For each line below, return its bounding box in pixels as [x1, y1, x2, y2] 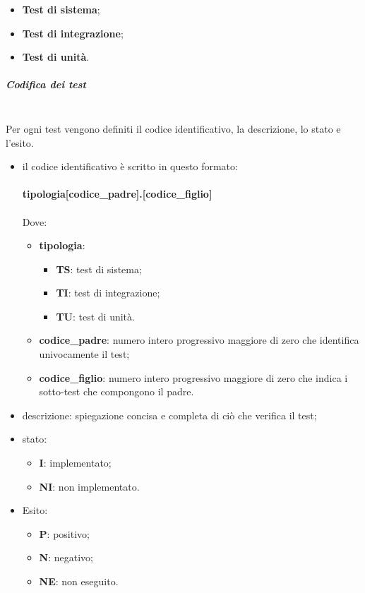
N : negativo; [39, 550, 93, 565]
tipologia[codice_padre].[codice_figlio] [22, 186, 213, 201]
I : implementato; [39, 455, 112, 470]
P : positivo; [39, 526, 90, 541]
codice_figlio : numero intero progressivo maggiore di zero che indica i [39, 370, 348, 385]
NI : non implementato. [39, 479, 140, 493]
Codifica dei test [6, 77, 86, 92]
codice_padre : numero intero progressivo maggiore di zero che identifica [39, 333, 359, 347]
